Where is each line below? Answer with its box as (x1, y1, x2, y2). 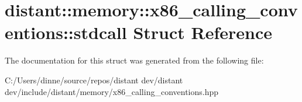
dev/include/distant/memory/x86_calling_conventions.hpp (5, 85, 219, 97)
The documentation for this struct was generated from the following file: (5, 54, 264, 66)
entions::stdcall (5, 20, 127, 44)
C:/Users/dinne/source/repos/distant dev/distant (5, 73, 183, 86)
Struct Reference (133, 20, 273, 44)
